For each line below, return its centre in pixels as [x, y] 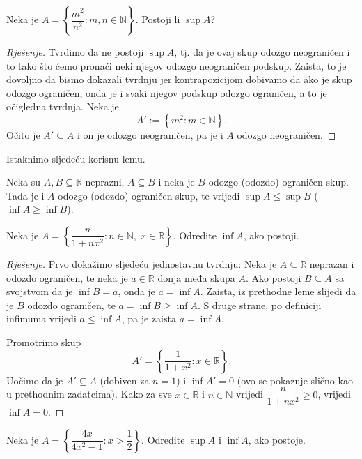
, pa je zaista [149, 318]
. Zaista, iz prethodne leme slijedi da [278, 291]
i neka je [176, 182]
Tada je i [25, 195]
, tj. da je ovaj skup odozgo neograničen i [262, 52]
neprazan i [332, 263]
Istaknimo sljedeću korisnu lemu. [76, 158]
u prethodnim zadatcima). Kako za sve [89, 394]
